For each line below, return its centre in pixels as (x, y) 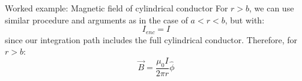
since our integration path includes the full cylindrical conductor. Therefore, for (151, 39)
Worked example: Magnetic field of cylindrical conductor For (116, 8)
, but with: (245, 19)
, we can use (272, 8)
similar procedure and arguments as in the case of (96, 19)
